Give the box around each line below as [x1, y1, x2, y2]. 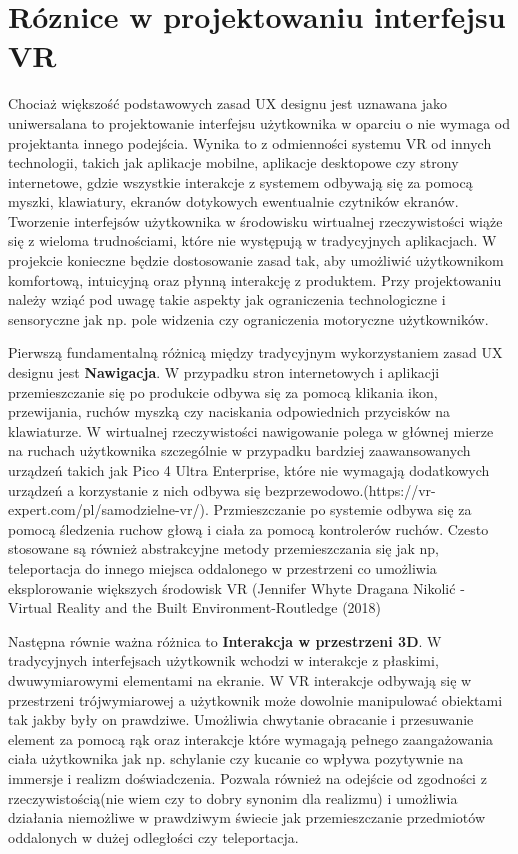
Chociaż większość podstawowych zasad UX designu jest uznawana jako [8, 93, 448, 114]
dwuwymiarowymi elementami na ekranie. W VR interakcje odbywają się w [8, 669, 472, 690]
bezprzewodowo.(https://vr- [264, 479, 436, 500]
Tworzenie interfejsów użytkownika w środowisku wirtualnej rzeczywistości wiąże [8, 210, 503, 231]
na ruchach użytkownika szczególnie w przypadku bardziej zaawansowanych [8, 440, 471, 461]
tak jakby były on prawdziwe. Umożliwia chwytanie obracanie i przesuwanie [8, 709, 474, 730]
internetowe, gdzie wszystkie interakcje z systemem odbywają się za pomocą [8, 171, 473, 192]
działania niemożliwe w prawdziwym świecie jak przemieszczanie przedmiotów [8, 807, 486, 828]
